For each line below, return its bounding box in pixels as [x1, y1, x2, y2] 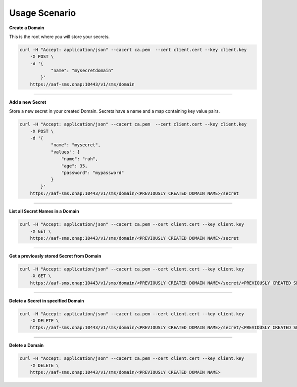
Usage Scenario [9, 7, 76, 18]
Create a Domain [9, 25, 45, 31]
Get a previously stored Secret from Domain [9, 253, 101, 259]
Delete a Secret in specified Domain [9, 298, 84, 303]
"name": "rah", [61, 156, 99, 162]
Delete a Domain [9, 343, 44, 348]
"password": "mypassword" [61, 170, 124, 175]
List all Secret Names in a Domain [9, 208, 79, 215]
